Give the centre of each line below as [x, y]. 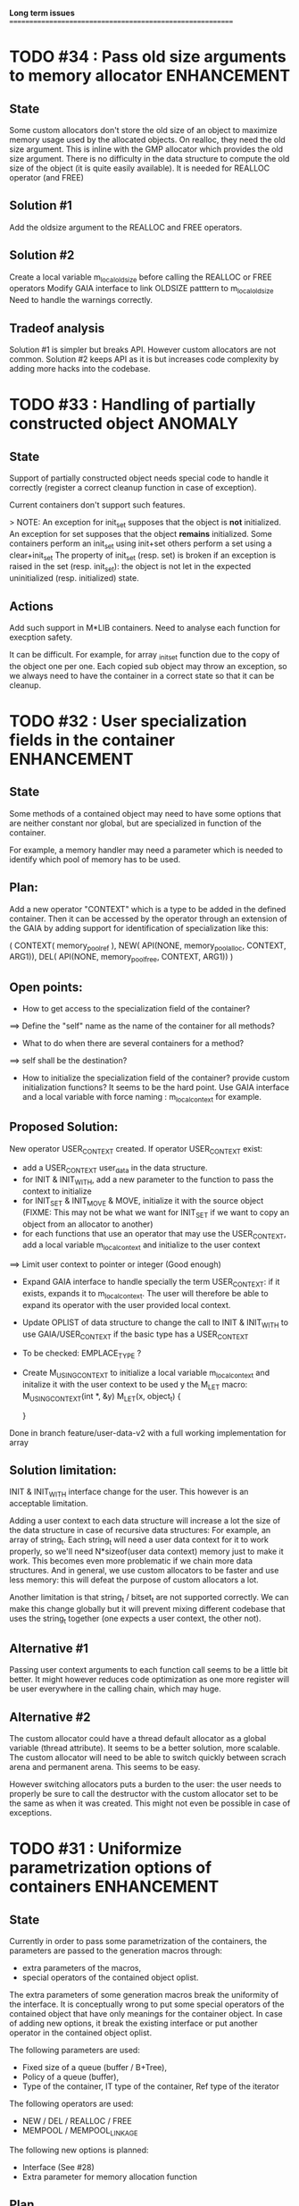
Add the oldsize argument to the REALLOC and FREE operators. [126, 227]
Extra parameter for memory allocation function [110, 2177]
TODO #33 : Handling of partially [133, 405]
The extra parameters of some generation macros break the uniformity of [144, 1995]
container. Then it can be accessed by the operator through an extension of [148, 918]
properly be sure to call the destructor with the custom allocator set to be [144, 1794]
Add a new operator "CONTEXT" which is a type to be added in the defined [148, 909]
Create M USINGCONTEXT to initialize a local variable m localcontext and [146, 1374]
